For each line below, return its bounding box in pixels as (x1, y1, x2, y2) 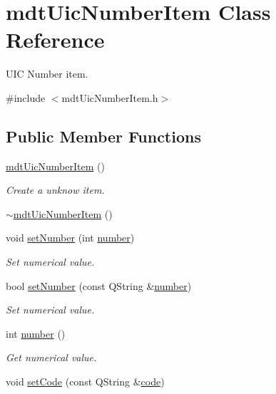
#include (6, 90, 46, 105)
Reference (6, 25, 105, 54)
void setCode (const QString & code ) (6, 374, 165, 389)
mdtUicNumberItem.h (61, 90, 158, 105)
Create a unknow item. (6, 182, 105, 197)
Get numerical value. (6, 350, 97, 365)
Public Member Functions (6, 125, 201, 147)
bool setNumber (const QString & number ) (6, 278, 192, 293)
